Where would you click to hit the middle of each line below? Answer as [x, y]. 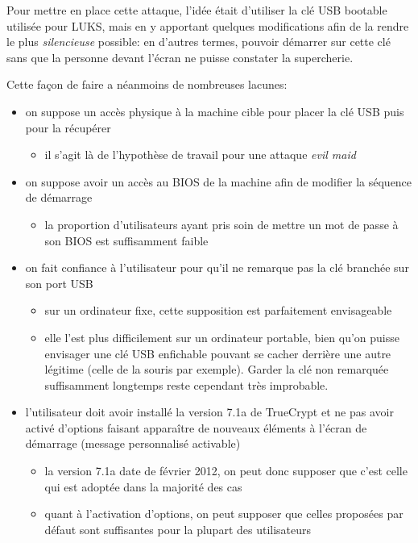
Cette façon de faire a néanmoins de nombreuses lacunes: [147, 84]
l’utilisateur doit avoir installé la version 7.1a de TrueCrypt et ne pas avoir [209, 412]
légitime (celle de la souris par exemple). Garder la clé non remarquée [217, 369]
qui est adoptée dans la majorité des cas [143, 486]
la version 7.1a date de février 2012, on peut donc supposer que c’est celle [226, 471]
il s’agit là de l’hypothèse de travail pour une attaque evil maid [200, 155]
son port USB [59, 283]
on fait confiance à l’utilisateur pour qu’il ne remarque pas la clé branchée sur [217, 267]
